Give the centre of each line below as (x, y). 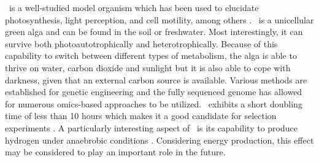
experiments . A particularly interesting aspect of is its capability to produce (151, 127)
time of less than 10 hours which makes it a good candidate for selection (141, 116)
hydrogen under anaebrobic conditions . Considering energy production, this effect (159, 140)
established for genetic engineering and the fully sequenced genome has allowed (154, 92)
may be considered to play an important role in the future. (115, 152)
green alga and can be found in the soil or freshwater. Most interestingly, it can (154, 32)
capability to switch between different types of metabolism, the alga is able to (151, 56)
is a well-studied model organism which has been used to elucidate (134, 7)
